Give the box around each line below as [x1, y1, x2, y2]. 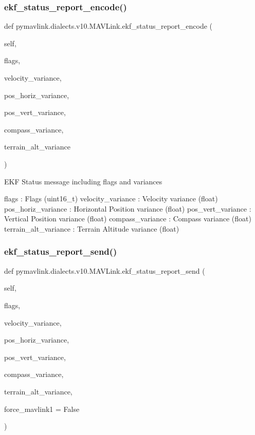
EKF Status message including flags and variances [4, 176, 162, 186]
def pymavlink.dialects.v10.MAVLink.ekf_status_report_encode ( [4, 21, 213, 31]
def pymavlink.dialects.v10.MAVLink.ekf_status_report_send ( [4, 265, 205, 276]
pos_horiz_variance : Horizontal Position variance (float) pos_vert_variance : [4, 203, 251, 214]
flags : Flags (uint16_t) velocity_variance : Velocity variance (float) [4, 193, 218, 204]
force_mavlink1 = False [4, 403, 80, 414]
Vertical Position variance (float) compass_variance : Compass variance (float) [4, 213, 251, 224]
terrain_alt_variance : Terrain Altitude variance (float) [4, 223, 179, 234]
